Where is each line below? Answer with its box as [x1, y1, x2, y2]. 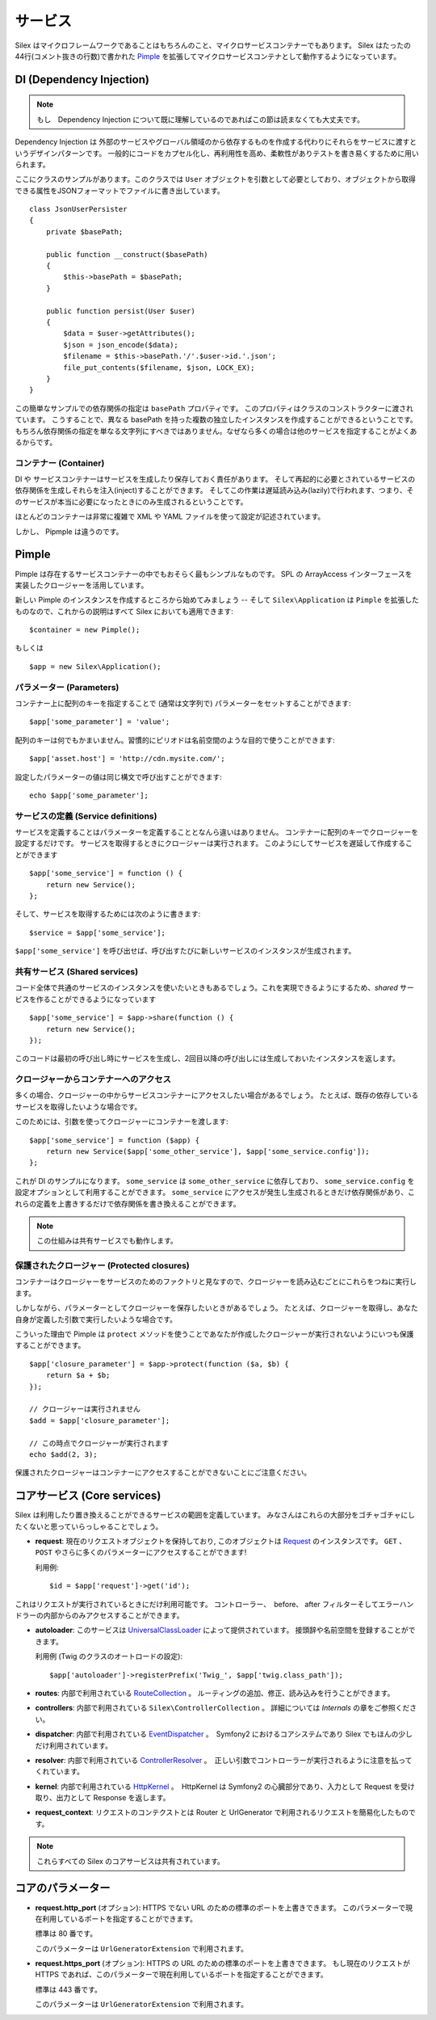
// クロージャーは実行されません [29, 1404, 140, 1414]
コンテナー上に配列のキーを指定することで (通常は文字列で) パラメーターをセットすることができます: [15, 698, 351, 708]
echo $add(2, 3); [29, 1450, 98, 1458]
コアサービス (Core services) [15, 1489, 161, 1503]
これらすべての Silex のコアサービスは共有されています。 [36, 1856, 225, 1866]
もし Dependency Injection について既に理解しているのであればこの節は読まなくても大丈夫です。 [36, 114, 365, 124]
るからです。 [15, 437, 57, 447]
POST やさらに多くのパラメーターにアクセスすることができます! [35, 1547, 247, 1557]
